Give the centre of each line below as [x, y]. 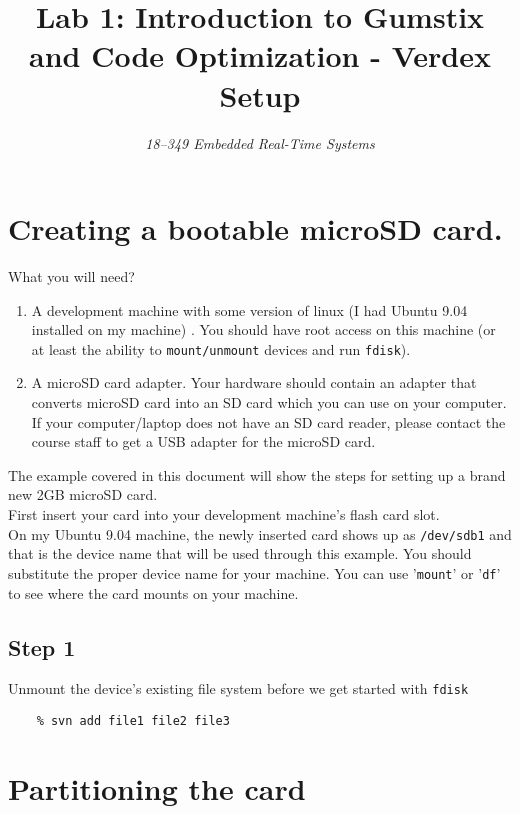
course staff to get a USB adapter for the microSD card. [203, 441]
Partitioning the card [157, 787]
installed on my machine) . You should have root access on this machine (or [263, 329]
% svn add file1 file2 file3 [133, 720]
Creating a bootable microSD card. [255, 228]
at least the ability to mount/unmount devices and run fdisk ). [221, 348]
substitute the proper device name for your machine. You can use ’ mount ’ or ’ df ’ [254, 572]
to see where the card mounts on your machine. [153, 592]
